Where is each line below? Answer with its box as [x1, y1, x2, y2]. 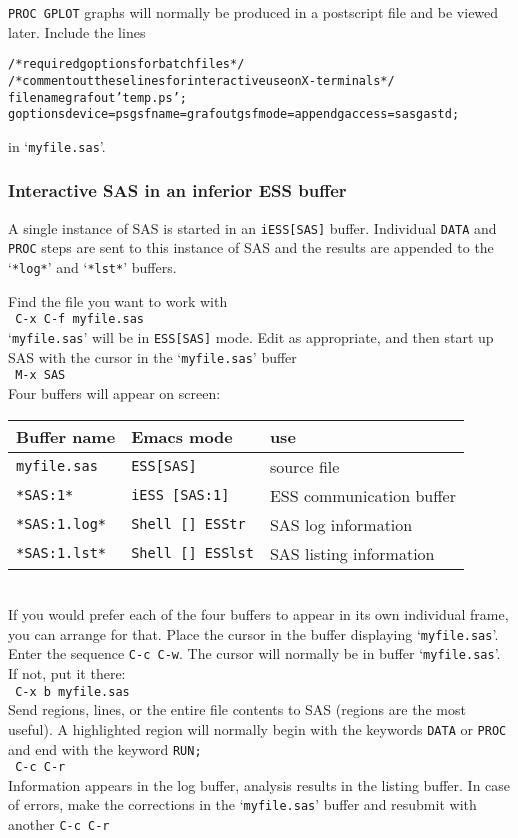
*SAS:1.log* [16, 516, 107, 533]
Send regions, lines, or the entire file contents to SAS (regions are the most [8, 699, 466, 720]
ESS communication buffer [269, 483, 456, 507]
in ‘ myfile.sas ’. [8, 135, 106, 156]
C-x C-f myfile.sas [15, 312, 145, 327]
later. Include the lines [8, 21, 146, 42]
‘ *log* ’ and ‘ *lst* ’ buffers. [8, 257, 177, 278]
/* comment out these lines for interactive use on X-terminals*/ [8, 73, 395, 88]
